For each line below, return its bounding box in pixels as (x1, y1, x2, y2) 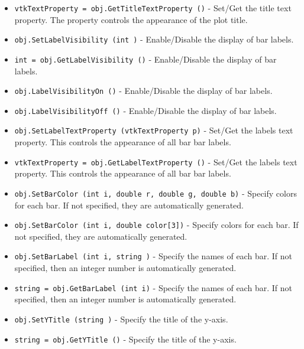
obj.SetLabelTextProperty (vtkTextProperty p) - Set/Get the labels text (14, 124, 293, 136)
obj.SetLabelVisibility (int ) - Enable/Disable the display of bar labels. (14, 33, 294, 45)
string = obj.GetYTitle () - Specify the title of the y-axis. (14, 332, 237, 345)
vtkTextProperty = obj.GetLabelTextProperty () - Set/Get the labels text (14, 155, 297, 168)
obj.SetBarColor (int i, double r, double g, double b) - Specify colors (14, 187, 297, 199)
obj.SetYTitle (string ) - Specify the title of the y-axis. (14, 312, 228, 325)
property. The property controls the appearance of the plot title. (14, 13, 248, 25)
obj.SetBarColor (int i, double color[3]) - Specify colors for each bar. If (14, 218, 299, 231)
